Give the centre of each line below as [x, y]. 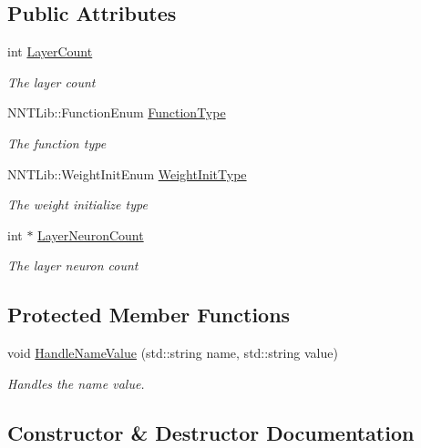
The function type [57, 143]
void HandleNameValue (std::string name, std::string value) [173, 353]
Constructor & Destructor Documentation [211, 432]
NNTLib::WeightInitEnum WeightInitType [127, 173]
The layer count [51, 81]
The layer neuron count [73, 265]
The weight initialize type [77, 204]
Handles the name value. [76, 383]
